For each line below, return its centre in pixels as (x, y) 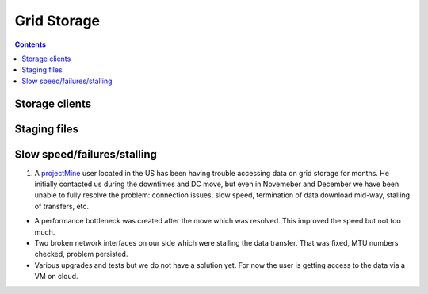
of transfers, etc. (62, 206)
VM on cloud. (56, 277)
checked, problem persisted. (81, 254)
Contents (31, 44)
